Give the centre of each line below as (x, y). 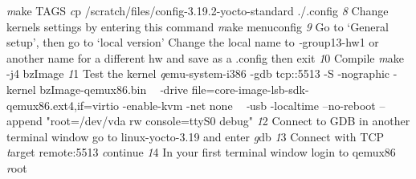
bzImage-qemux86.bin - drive (114, 89)
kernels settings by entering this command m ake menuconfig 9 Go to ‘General (198, 26)
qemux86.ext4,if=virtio (63, 105)
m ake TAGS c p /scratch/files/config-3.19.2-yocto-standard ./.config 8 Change (198, 10)
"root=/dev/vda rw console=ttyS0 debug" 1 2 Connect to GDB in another (228, 121)
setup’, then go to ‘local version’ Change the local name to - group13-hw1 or (193, 42)
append (24, 121)
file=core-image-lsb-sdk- (250, 89)
